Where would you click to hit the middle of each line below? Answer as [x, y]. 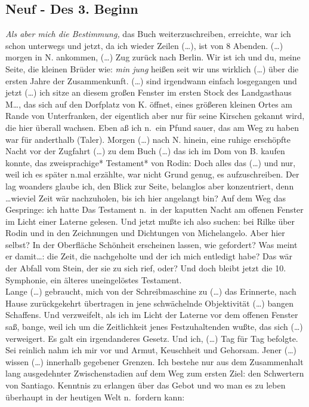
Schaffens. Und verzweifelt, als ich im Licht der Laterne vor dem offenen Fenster [152, 315]
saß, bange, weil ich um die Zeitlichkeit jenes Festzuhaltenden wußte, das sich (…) [154, 327]
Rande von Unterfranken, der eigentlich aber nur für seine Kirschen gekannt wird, [155, 116]
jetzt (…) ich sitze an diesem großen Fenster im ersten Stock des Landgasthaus [149, 92]
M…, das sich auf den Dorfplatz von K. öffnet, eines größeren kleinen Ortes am [149, 104]
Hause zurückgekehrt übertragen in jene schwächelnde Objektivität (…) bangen [149, 303]
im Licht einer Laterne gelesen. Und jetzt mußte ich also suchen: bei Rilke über [150, 221]
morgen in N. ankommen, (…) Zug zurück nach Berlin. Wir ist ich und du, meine [153, 57]
